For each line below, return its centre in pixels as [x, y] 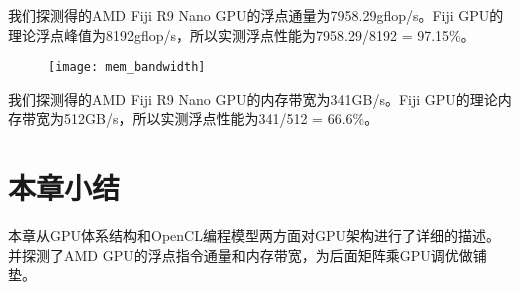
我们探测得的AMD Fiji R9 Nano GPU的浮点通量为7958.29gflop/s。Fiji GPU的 [256, 15]
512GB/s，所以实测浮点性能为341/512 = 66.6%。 [221, 118]
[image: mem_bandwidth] [127, 67]
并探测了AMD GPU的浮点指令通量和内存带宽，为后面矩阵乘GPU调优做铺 [247, 254]
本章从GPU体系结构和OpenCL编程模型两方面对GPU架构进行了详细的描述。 [254, 235]
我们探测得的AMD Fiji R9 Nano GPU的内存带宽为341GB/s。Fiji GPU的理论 [253, 98]
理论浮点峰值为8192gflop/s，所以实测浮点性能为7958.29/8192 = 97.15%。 [241, 34]
